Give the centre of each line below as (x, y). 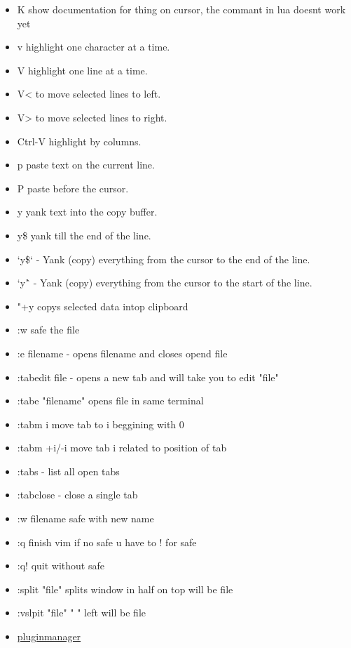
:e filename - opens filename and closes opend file (122, 353)
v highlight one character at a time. (94, 47)
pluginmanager (49, 636)
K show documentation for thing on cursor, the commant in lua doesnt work (181, 9)
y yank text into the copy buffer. (87, 212)
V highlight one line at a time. (82, 70)
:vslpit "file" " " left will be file (81, 613)
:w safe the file (48, 330)
